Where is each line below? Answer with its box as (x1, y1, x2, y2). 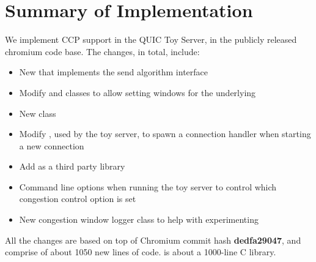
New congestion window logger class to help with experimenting (19, 213, 259, 226)
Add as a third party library (19, 160, 125, 173)
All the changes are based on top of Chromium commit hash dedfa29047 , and (5, 233, 301, 246)
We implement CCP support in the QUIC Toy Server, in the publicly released (5, 33, 297, 46)
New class (19, 107, 56, 119)
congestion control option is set (19, 192, 136, 205)
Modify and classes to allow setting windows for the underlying (19, 86, 256, 99)
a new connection (19, 139, 84, 152)
